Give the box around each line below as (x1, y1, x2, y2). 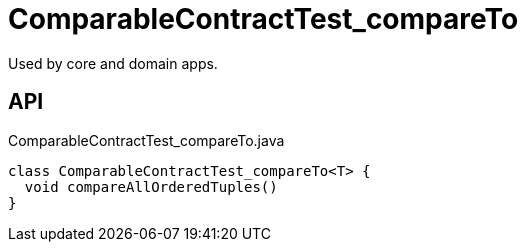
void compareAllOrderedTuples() (24, 178, 278, 195)
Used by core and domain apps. (8, 54, 218, 72)
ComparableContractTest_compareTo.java (8, 131, 285, 149)
